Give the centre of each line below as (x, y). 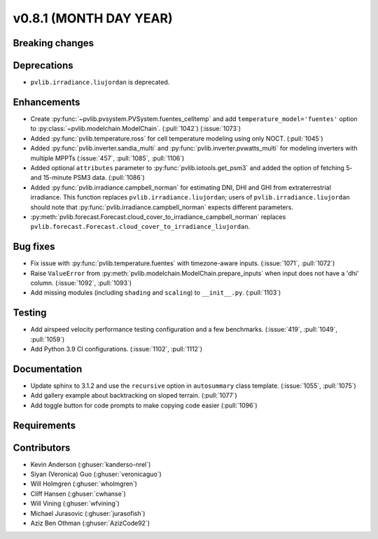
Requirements (44, 425)
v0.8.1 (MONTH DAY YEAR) (93, 18)
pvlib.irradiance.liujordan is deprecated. (100, 82)
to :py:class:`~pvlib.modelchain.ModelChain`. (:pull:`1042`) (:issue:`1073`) (136, 129)
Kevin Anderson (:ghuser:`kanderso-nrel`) (91, 464)
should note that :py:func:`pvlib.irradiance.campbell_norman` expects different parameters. (162, 207)
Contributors (42, 448)
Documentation (48, 369)
